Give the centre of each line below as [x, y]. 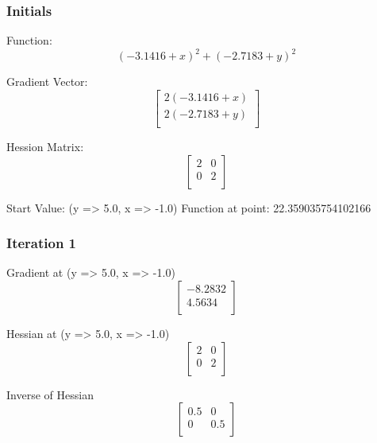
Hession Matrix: [45, 146]
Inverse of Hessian [50, 394]
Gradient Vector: [47, 82]
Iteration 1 [42, 243]
